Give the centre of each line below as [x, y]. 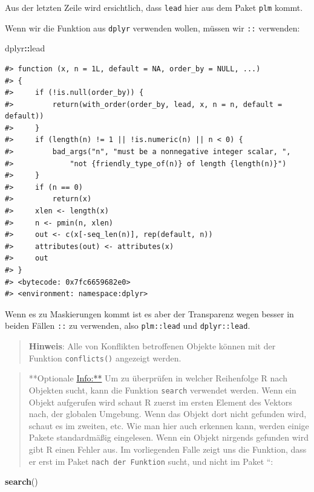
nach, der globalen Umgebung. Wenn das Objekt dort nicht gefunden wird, [168, 414]
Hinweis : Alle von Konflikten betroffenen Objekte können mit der [152, 346]
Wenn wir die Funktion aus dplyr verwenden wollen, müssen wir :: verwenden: [152, 28]
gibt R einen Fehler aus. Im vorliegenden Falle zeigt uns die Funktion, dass [168, 449]
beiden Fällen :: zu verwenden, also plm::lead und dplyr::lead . [128, 325]
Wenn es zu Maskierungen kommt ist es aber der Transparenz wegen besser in [149, 313]
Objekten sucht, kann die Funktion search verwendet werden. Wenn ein [162, 390]
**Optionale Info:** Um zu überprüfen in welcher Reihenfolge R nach [158, 378]
